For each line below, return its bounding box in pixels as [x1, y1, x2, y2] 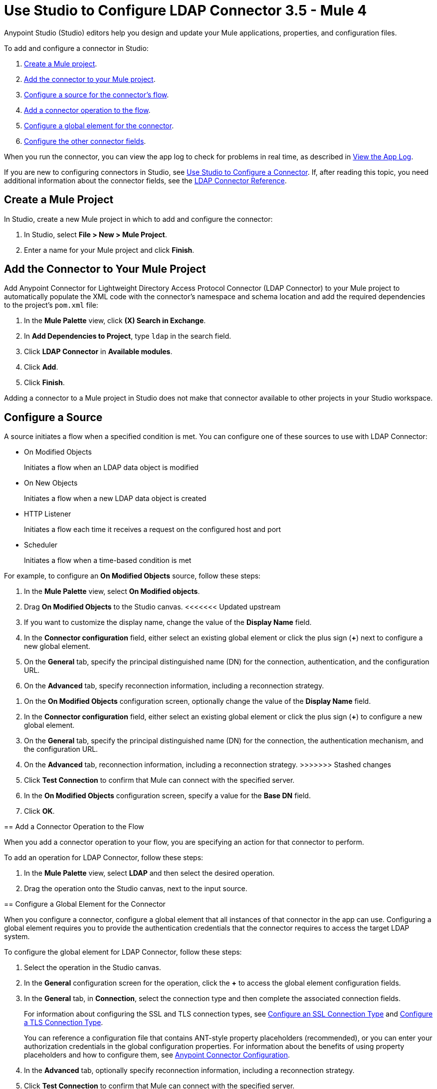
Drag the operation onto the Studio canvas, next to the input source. [24, 884, 247, 893]
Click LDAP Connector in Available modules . [24, 347, 173, 356]
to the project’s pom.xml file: [4, 301, 98, 310]
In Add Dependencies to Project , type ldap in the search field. [24, 332, 231, 341]
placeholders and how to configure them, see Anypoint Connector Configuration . [24, 1051, 290, 1060]
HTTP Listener [24, 510, 71, 519]
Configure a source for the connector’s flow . [24, 90, 169, 99]
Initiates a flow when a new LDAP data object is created [24, 494, 207, 503]
